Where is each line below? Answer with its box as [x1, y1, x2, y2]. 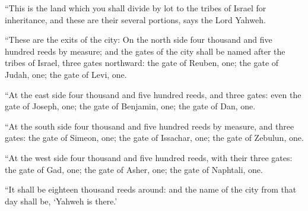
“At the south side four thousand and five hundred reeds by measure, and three [5, 119, 294, 132]
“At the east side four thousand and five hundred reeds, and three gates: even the [5, 88, 301, 100]
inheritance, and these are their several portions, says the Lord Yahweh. [5, 13, 266, 26]
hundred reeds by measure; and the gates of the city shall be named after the [5, 45, 285, 57]
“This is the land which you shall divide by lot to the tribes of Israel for [5, 2, 266, 14]
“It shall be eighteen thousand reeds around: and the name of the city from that [5, 183, 297, 196]
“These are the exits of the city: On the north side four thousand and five [5, 33, 272, 46]
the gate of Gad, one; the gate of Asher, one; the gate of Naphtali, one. [5, 163, 263, 175]
